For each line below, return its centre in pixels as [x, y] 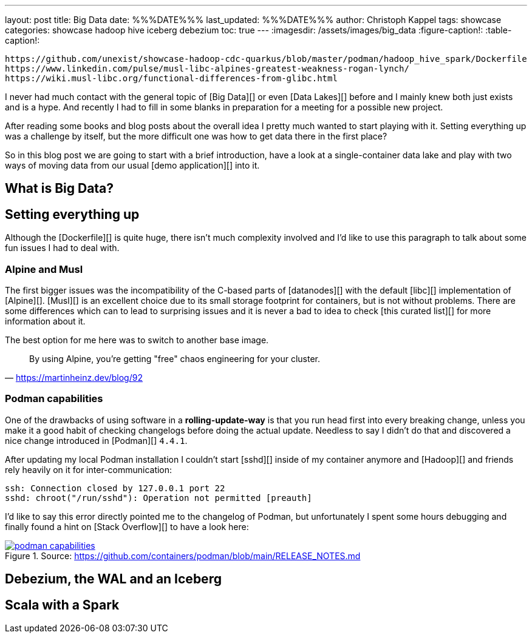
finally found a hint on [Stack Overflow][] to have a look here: [127, 526]
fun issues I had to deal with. [62, 248]
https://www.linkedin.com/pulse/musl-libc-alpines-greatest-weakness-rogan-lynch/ [207, 69]
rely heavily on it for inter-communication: [89, 469]
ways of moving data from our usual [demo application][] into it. [132, 165]
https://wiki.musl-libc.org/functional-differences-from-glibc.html [171, 78]
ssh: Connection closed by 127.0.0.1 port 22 [115, 488]
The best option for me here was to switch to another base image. [137, 340]
